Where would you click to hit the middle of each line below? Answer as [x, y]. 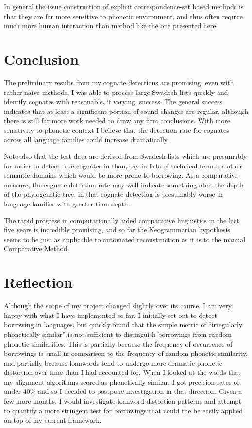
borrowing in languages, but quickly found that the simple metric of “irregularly [123, 325]
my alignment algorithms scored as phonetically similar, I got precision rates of [122, 381]
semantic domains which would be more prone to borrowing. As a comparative [121, 175]
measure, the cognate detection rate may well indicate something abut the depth [124, 184]
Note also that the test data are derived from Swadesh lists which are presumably [126, 156]
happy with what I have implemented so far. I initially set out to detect [110, 315]
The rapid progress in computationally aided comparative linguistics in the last [122, 220]
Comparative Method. [37, 249]
